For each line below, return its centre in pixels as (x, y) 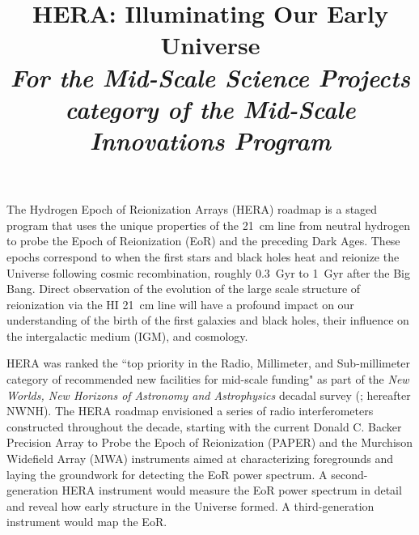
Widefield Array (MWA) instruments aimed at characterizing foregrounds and (200, 459)
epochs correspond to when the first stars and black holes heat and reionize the (203, 256)
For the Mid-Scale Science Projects (210, 77)
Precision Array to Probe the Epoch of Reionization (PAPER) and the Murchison (210, 442)
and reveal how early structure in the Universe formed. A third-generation (190, 505)
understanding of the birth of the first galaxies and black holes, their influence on (208, 320)
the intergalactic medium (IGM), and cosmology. (127, 335)
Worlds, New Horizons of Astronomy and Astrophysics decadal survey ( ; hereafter (209, 395)
